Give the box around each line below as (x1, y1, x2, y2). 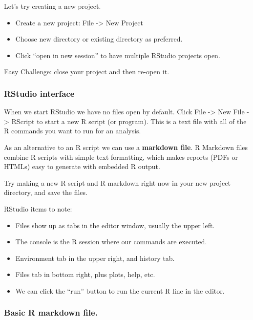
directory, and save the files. (4, 187, 87, 197)
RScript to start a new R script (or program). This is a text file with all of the (11, 116, 247, 126)
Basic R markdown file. (4, 306, 98, 319)
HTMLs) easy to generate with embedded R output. (4, 161, 160, 171)
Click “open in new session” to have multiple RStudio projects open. (15, 50, 220, 60)
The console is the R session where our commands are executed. (15, 236, 207, 247)
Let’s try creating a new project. (4, 1, 101, 11)
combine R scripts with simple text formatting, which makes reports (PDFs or (4, 151, 238, 162)
